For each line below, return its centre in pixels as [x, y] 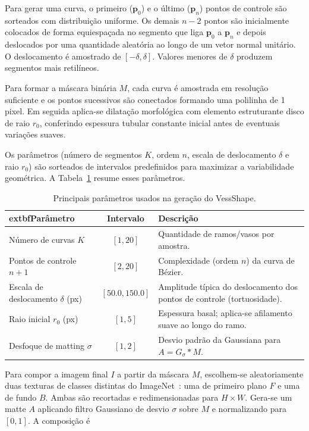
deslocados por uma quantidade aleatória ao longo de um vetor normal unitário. [150, 44]
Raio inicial [30, 319]
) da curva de [270, 260]
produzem [255, 56]
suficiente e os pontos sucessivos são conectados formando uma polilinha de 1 [145, 99]
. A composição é [59, 420]
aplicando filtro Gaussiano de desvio [103, 409]
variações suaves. [35, 134]
